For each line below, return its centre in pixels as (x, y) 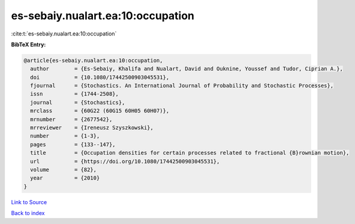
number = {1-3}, (65, 136)
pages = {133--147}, (73, 144)
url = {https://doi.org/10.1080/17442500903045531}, (125, 161)
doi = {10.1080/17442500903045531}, (100, 77)
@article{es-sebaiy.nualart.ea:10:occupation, (93, 60)
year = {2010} (65, 178)
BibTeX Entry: (28, 44)
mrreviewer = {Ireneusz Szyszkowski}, (92, 128)
